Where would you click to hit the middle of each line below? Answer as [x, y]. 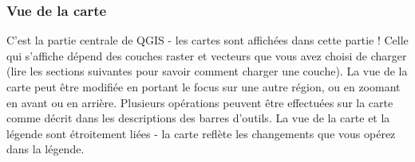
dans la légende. [45, 149]
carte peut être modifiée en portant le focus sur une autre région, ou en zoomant [204, 87]
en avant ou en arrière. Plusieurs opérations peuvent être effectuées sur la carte [200, 102]
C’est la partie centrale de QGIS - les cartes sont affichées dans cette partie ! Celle [207, 40]
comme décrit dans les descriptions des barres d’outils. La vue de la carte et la [198, 118]
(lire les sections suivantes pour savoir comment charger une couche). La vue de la [207, 71]
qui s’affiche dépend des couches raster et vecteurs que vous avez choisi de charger [207, 55]
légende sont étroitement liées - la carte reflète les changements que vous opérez [201, 133]
